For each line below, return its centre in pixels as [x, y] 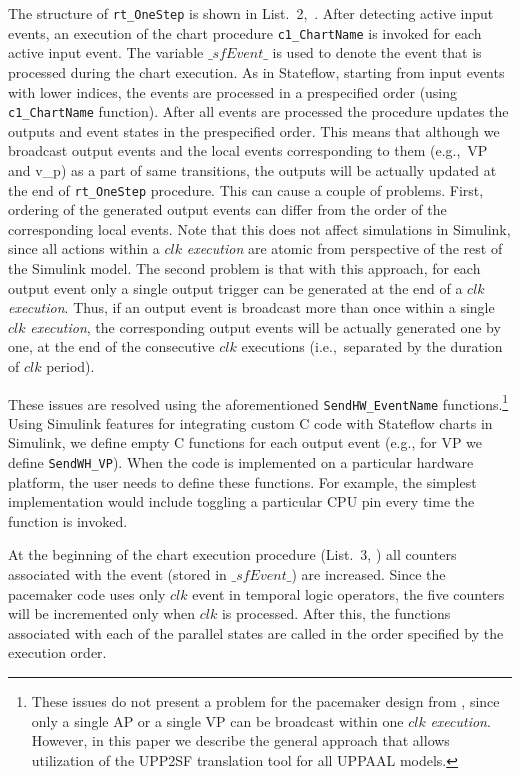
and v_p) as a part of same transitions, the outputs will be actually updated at [252, 169]
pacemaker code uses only [87, 593]
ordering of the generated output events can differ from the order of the [227, 209]
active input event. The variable [106, 52]
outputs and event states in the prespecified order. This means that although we [254, 130]
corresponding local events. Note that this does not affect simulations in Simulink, [259, 228]
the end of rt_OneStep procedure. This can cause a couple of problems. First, [246, 189]
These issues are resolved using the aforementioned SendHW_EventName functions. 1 [258, 402]
